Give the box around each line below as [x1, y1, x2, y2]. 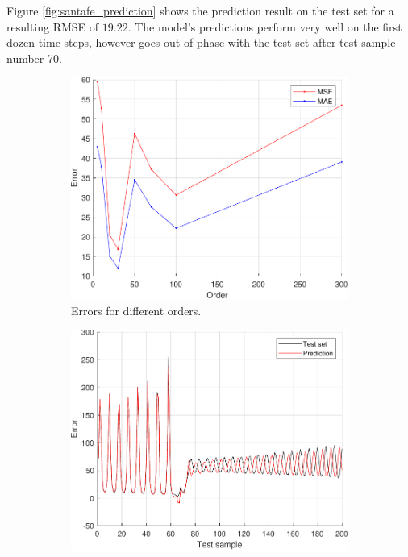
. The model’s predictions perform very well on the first [127, 18, 402, 35]
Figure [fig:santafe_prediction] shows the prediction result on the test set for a [6, 2, 394, 19]
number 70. [6, 49, 62, 66]
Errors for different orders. [71, 301, 202, 318]
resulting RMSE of [6, 18, 99, 35]
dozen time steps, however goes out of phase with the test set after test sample [6, 34, 396, 51]
